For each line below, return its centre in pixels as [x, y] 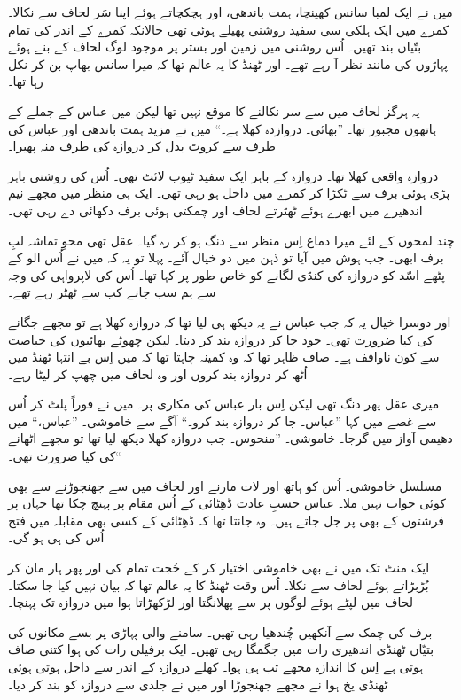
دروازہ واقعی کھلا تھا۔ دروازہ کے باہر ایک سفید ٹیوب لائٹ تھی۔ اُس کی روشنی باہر [223, 175]
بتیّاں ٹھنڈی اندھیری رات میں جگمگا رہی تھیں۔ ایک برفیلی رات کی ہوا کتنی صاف [221, 649]
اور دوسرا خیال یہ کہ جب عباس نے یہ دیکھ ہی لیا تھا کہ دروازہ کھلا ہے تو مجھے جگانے [230, 321]
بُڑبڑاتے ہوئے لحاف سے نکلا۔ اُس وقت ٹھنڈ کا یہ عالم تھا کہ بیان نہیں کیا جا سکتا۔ [219, 584]
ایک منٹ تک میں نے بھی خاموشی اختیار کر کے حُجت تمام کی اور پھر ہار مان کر [219, 568]
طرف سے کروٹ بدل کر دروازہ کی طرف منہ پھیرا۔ [142, 146]
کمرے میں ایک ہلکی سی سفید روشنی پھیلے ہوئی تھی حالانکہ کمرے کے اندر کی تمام [229, 29]
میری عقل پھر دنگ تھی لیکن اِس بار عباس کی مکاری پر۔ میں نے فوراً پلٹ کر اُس [224, 404]
